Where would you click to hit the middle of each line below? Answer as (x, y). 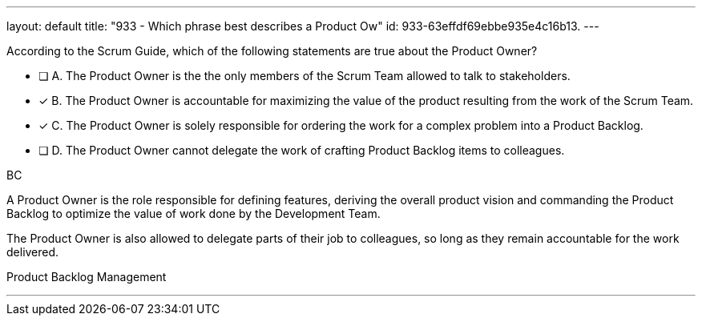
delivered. (33, 252)
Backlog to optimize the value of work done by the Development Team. (194, 213)
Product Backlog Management (87, 277)
